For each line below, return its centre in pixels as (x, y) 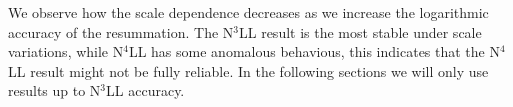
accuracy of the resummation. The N (121, 31)
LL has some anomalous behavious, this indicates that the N (314, 51)
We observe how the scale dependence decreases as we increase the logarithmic (248, 12)
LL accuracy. (145, 90)
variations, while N (66, 51)
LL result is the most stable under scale (360, 31)
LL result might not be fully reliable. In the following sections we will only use (248, 70)
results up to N (54, 90)
